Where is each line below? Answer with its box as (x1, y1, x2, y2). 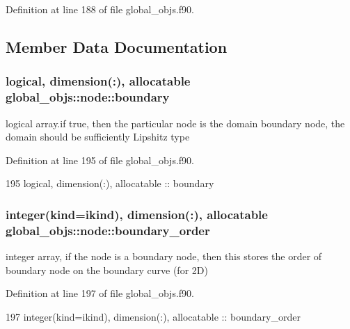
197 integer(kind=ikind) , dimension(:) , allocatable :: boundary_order (6, 309, 301, 323)
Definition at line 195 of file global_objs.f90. (6, 152, 194, 167)
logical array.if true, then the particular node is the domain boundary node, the (6, 115, 345, 130)
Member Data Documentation (6, 35, 228, 57)
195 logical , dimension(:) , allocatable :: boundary (6, 176, 214, 191)
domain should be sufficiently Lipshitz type (6, 129, 190, 144)
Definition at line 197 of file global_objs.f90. (6, 286, 194, 300)
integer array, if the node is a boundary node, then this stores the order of (6, 249, 322, 264)
